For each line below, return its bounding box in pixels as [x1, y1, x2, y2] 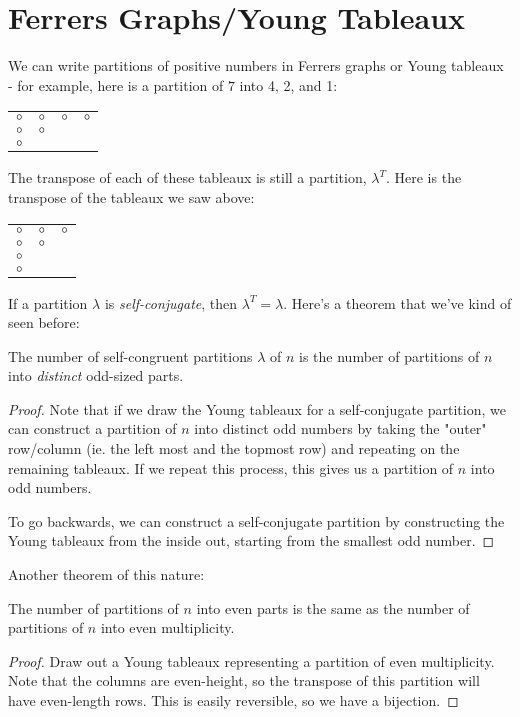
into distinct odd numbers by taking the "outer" [194, 418, 487, 439]
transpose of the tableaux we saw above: [8, 186, 255, 207]
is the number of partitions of [299, 345, 480, 366]
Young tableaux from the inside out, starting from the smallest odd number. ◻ [8, 530, 495, 551]
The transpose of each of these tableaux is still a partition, [8, 167, 367, 188]
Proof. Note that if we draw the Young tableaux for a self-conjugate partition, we [8, 398, 506, 419]
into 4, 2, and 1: [239, 74, 338, 95]
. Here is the [385, 167, 462, 188]
